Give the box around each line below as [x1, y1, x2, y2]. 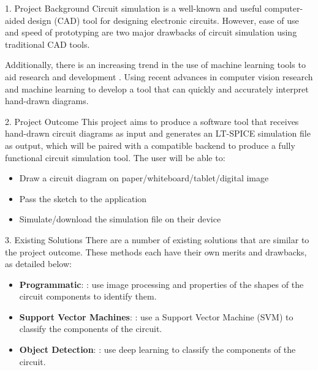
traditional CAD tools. [5, 37, 90, 50]
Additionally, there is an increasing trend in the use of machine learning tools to [5, 58, 306, 71]
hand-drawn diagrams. [5, 94, 89, 107]
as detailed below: [5, 257, 72, 270]
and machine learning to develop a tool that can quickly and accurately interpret [5, 82, 309, 95]
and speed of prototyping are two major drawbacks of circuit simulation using [5, 26, 297, 39]
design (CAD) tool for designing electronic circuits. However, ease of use [28, 13, 299, 26]
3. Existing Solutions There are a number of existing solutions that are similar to [5, 233, 309, 246]
